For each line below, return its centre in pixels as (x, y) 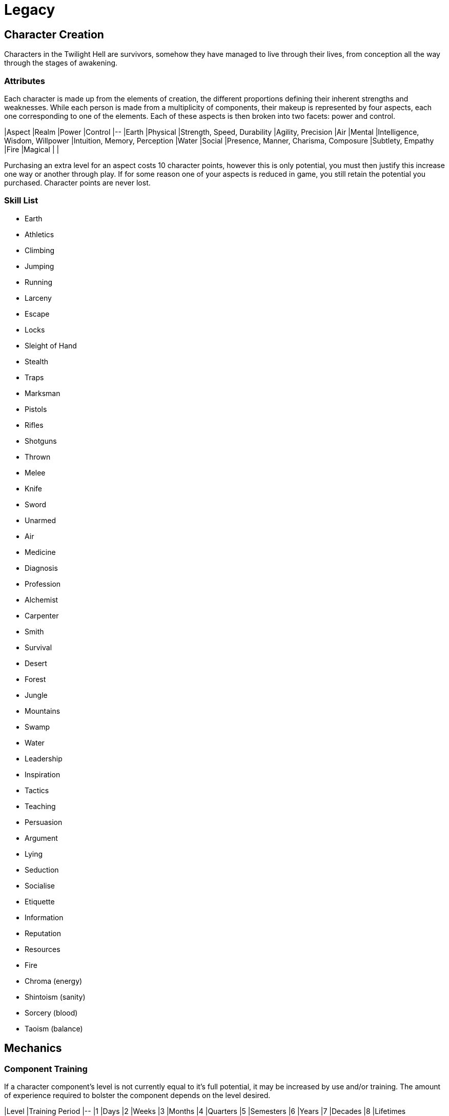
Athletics (39, 234)
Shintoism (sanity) (55, 997)
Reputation (43, 933)
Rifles (34, 425)
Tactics (37, 790)
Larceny (38, 298)
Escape (37, 314)
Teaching (40, 806)
